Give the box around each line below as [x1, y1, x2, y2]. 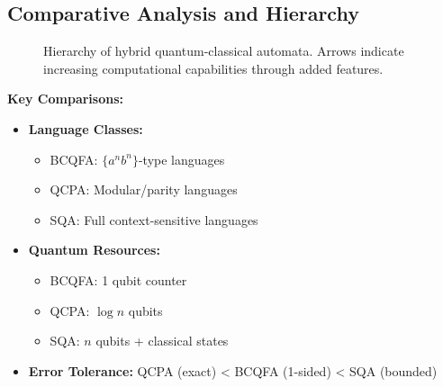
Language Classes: [28, 119, 143, 138]
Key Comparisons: [7, 89, 123, 108]
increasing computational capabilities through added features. [43, 58, 384, 77]
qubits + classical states [95, 331, 229, 350]
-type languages [138, 149, 225, 168]
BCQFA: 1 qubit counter [50, 270, 187, 289]
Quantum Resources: [28, 240, 160, 259]
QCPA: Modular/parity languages [50, 180, 238, 199]
